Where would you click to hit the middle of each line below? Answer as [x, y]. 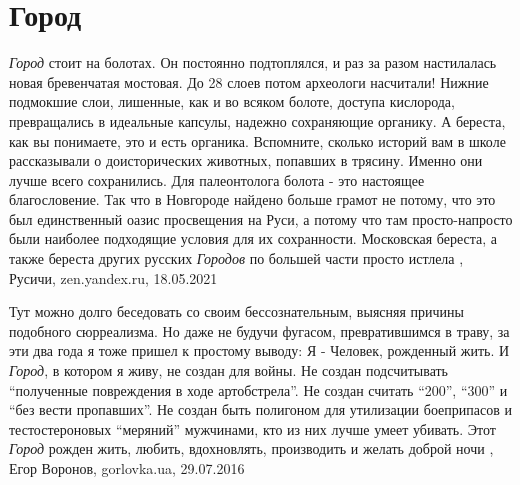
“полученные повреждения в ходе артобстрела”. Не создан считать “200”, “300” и [258, 389]
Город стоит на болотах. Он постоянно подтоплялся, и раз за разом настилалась [253, 62]
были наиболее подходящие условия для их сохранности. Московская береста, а [253, 238]
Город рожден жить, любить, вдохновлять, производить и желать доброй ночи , [251, 448]
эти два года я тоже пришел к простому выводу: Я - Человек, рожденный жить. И [259, 350]
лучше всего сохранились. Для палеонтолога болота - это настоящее [217, 179]
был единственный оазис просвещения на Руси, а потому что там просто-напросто [261, 218]
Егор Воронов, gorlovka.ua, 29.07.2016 [127, 468]
